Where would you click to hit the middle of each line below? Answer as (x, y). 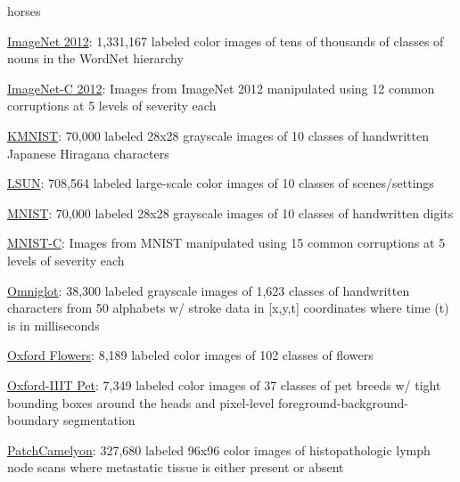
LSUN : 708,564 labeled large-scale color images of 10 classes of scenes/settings (221, 183)
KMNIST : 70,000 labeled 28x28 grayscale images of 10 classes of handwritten (218, 135)
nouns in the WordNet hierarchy (95, 58)
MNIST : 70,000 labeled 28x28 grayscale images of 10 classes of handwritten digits (230, 212)
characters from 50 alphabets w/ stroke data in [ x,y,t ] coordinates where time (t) (228, 308)
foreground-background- (343, 402)
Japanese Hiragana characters (88, 153)
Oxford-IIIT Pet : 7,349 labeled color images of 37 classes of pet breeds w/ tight (224, 384)
